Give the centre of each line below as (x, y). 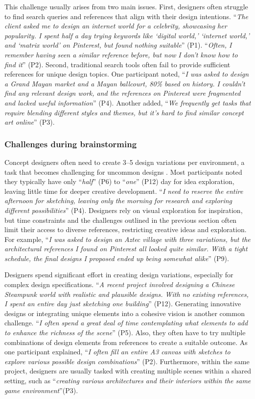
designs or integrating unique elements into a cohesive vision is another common (125, 313)
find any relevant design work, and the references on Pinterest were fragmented (123, 93)
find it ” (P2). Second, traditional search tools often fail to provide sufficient (117, 64)
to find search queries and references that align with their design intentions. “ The (126, 16)
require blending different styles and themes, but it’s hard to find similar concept (124, 112)
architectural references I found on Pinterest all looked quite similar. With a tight (126, 249)
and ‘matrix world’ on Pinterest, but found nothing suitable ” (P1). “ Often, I (118, 45)
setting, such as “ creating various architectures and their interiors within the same (128, 380)
